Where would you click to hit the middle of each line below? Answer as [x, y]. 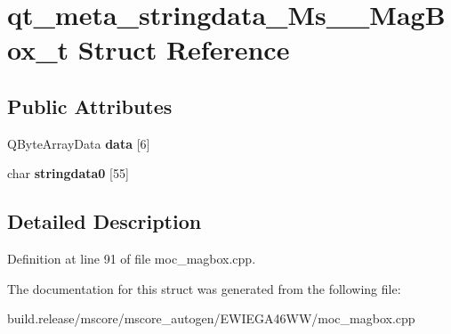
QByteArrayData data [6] [79, 143]
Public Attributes [90, 106]
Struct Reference [184, 49]
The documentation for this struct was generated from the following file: [204, 288]
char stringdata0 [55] [68, 173]
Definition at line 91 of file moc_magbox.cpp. [132, 259]
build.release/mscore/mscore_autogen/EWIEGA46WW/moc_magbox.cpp [211, 318]
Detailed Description [105, 221]
